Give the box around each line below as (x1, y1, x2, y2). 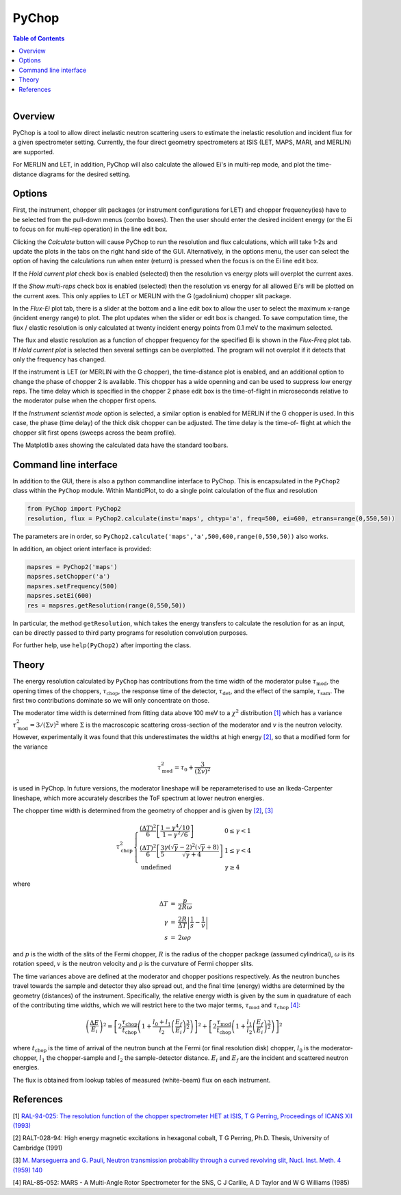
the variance (12, 743, 48, 751)
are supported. (12, 147, 55, 156)
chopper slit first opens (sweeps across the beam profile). (12, 428, 177, 437)
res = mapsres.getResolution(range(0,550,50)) (27, 601, 186, 609)
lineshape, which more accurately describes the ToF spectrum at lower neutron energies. (12, 794, 265, 802)
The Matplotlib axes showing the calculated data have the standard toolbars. (12, 441, 229, 449)
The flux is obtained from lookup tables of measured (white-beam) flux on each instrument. (12, 1076, 271, 1084)
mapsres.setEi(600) (27, 592, 92, 600)
